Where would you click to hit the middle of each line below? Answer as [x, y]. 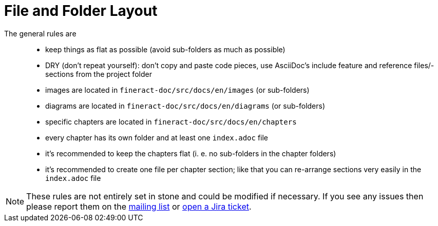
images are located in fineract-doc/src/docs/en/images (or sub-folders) [177, 90]
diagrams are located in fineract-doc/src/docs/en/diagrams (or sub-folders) [185, 106]
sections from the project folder [99, 74]
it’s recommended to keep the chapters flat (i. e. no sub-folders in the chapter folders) [191, 153]
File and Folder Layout [81, 11]
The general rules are [40, 33]
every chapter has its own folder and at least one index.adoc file [157, 137]
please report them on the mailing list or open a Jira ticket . [139, 206]
